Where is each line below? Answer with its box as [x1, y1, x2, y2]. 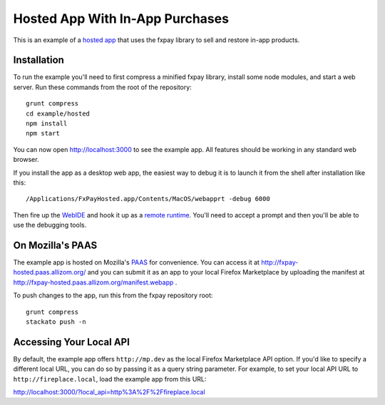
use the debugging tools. [13, 221, 87, 230]
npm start [26, 129, 60, 138]
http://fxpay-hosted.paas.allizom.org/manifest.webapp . [13, 278, 178, 287]
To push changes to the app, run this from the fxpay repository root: [13, 291, 213, 299]
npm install [26, 120, 68, 128]
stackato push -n [26, 318, 86, 326]
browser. [13, 155, 39, 164]
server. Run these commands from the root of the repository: [13, 83, 192, 91]
